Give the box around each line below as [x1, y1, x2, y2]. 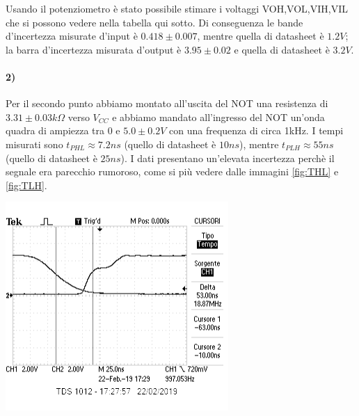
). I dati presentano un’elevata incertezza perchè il [120, 150, 335, 165]
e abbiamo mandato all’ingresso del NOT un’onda [112, 109, 325, 124]
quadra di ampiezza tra [6, 123, 105, 138]
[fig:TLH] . [6, 177, 47, 192]
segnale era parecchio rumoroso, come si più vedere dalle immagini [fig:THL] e [6, 164, 339, 179]
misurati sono [6, 136, 63, 151]
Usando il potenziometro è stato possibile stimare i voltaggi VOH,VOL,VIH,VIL [6, 1, 348, 15]
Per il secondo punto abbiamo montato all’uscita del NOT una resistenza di [6, 96, 328, 111]
